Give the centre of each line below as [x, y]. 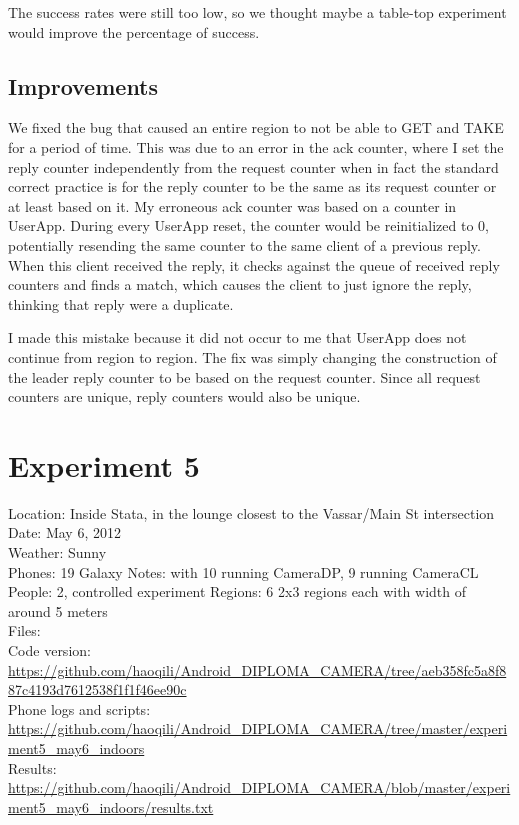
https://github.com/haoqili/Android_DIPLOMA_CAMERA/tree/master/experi [258, 728]
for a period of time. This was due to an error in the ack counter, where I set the [256, 146]
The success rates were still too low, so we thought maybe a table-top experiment [257, 12]
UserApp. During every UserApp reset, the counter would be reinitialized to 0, [248, 225]
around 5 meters [58, 610]
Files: [24, 630]
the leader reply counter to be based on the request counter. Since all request [244, 376]
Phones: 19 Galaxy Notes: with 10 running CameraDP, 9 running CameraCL [243, 571]
